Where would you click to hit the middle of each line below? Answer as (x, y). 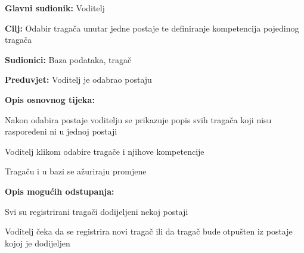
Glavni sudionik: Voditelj (55, 8)
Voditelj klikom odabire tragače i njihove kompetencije (105, 151)
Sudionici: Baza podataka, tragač (68, 59)
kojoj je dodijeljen (38, 243)
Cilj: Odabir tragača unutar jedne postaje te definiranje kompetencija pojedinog (152, 28)
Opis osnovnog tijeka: (50, 99)
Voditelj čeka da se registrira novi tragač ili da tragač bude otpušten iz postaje (149, 231)
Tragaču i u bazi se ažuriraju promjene (76, 171)
